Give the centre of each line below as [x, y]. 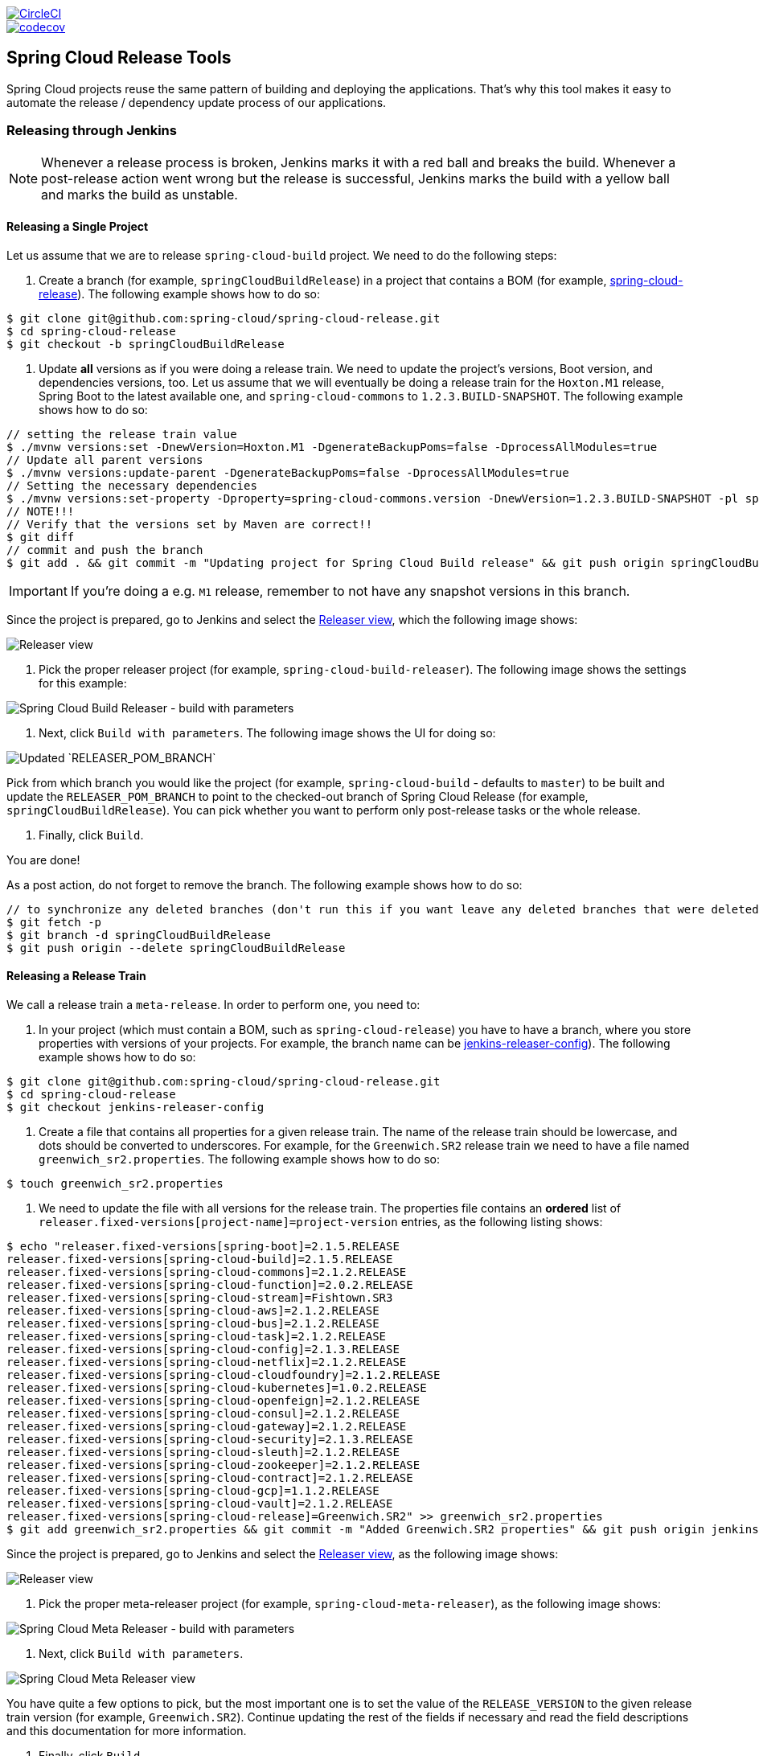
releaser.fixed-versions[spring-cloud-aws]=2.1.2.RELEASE [193, 1311]
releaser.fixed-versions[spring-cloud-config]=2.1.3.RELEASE [203, 1350]
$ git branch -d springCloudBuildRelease [139, 935]
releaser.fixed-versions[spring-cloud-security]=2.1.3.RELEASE [210, 1440]
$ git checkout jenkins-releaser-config [135, 1108]
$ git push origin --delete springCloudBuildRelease [176, 948]
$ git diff [41, 537]
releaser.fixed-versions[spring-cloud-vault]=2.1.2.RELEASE [200, 1504]
